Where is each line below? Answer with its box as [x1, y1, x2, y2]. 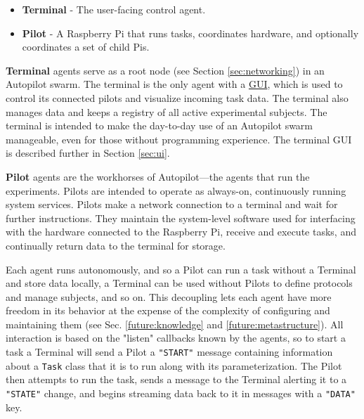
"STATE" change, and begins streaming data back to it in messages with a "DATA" [6, 385, 356, 400]
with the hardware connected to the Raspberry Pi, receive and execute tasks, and [6, 224, 356, 239]
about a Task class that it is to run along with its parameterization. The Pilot [6, 358, 342, 373]
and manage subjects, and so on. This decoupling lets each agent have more [6, 289, 332, 304]
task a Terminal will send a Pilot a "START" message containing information [6, 344, 333, 359]
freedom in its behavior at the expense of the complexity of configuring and [6, 303, 330, 318]
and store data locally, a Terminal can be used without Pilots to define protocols [6, 276, 353, 290]
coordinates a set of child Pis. [22, 39, 150, 54]
